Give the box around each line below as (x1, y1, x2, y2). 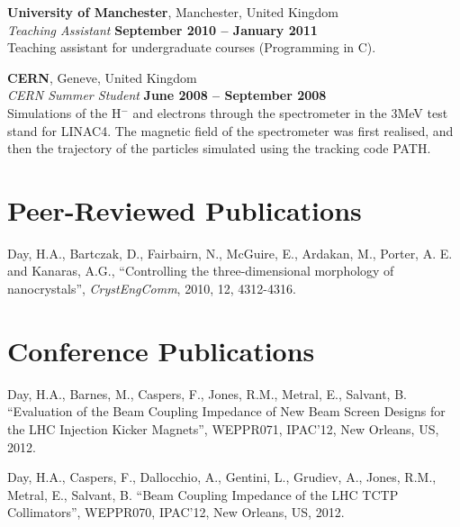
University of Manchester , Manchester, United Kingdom (7, 3, 338, 21)
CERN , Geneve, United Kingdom (7, 68, 197, 86)
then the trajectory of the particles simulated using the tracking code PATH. (7, 139, 431, 158)
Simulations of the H (7, 103, 122, 122)
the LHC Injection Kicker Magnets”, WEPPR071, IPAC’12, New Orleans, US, (7, 419, 439, 438)
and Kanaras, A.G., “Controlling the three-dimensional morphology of (7, 261, 394, 280)
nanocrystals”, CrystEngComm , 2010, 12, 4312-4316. (7, 279, 296, 298)
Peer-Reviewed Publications (7, 191, 362, 228)
